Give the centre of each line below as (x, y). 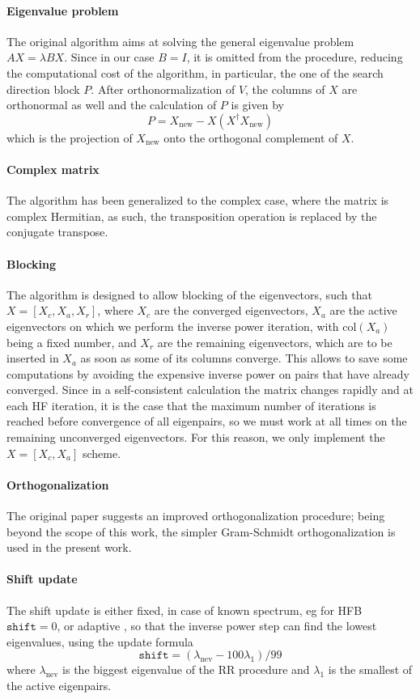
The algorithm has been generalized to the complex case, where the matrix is (198, 200)
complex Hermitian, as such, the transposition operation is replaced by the (192, 216)
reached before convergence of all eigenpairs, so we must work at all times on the (207, 421)
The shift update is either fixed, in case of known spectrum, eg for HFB (185, 610)
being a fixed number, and (72, 342)
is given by (257, 105)
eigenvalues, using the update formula (100, 641)
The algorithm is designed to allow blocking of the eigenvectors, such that (189, 294)
